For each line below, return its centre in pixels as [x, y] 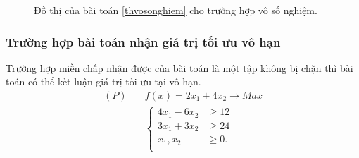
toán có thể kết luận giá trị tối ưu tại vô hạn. [103, 81]
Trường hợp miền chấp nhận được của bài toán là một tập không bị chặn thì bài [179, 67]
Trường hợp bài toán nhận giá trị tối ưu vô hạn [143, 41]
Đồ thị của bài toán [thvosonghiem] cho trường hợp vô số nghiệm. [176, 10]
